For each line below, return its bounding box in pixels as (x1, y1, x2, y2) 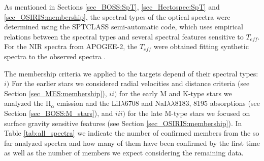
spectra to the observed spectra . (4, 51, 106, 61)
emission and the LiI (57, 98, 121, 108)
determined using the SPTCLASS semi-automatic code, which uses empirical (4, 21, 243, 32)
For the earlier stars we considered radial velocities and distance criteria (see (11, 78, 250, 89)
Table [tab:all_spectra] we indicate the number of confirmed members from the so (4, 128, 259, 138)
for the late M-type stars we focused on (127, 107, 250, 118)
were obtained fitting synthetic (153, 41, 249, 52)
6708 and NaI (124, 98, 167, 108)
